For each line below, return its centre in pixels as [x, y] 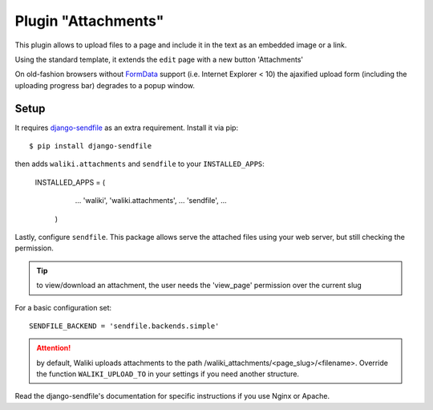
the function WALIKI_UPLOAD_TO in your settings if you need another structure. [168, 374]
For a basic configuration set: [63, 307]
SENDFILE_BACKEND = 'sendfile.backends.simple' [124, 326]
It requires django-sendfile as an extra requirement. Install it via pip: [127, 128]
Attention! [54, 348]
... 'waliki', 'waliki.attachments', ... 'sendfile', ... [151, 201]
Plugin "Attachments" [89, 21]
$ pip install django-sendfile [91, 146]
